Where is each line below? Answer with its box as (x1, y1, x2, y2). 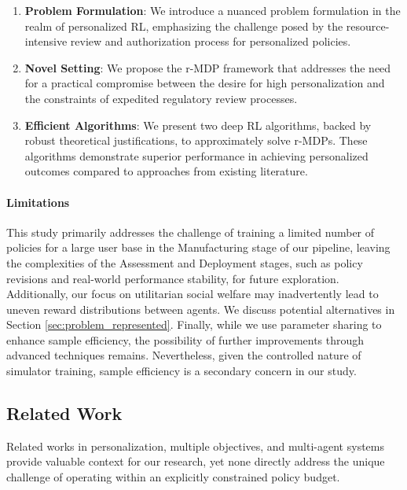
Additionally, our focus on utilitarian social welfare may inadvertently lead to (6, 286, 379, 302)
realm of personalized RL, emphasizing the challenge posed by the (24, 17, 343, 34)
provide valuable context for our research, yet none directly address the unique (6, 453, 385, 470)
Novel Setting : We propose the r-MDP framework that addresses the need (24, 59, 391, 76)
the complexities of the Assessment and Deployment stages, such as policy (6, 254, 363, 271)
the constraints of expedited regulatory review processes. (24, 90, 298, 106)
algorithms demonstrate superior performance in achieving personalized (24, 147, 368, 164)
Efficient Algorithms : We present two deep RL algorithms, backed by (24, 116, 372, 133)
